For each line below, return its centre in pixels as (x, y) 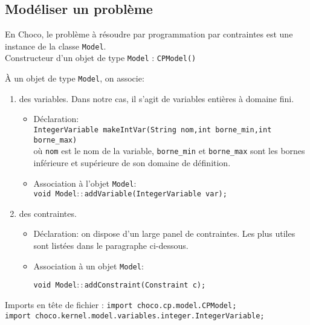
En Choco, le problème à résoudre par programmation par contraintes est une (149, 34)
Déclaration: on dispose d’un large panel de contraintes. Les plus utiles (164, 233)
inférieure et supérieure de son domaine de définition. (132, 162)
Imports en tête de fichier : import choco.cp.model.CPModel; (121, 304)
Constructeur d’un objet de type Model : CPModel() (101, 58)
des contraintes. (48, 213)
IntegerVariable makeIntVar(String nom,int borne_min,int (153, 130)
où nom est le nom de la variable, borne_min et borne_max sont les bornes (169, 151)
